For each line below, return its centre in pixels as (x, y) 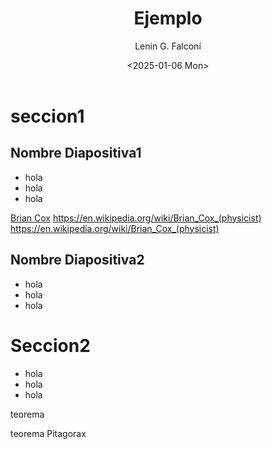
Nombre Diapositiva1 (76, 153)
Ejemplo (168, 18)
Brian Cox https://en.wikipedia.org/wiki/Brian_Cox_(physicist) (136, 218)
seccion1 (47, 116)
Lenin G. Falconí (168, 46)
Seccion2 (50, 345)
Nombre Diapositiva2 (77, 260)
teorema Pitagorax (48, 433)
